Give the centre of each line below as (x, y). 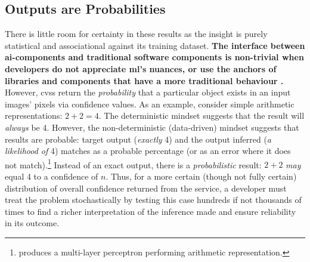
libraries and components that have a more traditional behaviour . (144, 80)
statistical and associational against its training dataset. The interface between (155, 45)
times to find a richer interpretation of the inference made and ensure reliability (151, 211)
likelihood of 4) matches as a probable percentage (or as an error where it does (148, 151)
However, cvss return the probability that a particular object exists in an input (148, 92)
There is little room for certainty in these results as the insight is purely (136, 34)
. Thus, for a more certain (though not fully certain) (201, 176)
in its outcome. (32, 223)
